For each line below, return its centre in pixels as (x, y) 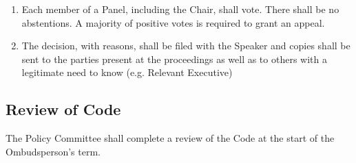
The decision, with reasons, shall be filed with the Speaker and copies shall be (186, 46)
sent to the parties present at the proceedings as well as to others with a (174, 59)
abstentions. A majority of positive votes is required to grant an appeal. (173, 22)
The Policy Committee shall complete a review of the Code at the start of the (170, 138)
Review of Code (63, 109)
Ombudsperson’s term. (53, 151)
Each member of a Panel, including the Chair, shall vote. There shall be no (180, 9)
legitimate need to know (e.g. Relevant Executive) (127, 72)
